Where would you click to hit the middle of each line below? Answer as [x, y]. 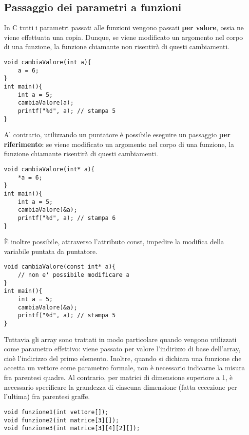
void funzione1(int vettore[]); [56, 412]
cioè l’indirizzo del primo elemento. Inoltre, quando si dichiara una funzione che [123, 358]
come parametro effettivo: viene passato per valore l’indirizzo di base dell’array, [122, 349]
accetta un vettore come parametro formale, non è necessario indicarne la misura [124, 368]
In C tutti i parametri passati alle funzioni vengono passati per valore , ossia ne [124, 27]
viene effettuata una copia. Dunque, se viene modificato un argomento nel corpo [124, 37]
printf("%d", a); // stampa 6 [67, 218]
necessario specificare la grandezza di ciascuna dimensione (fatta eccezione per [121, 387]
